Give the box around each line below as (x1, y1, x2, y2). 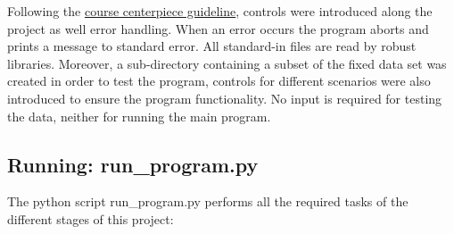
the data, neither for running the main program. (7, 106, 271, 125)
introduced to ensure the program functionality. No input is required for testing (7, 88, 442, 107)
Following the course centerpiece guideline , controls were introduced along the (7, 2, 433, 20)
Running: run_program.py (7, 150, 259, 178)
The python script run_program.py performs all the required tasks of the (7, 192, 409, 211)
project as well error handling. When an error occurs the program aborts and (7, 19, 429, 38)
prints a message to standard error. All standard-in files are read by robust (7, 37, 417, 55)
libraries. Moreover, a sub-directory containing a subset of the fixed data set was (7, 54, 447, 72)
